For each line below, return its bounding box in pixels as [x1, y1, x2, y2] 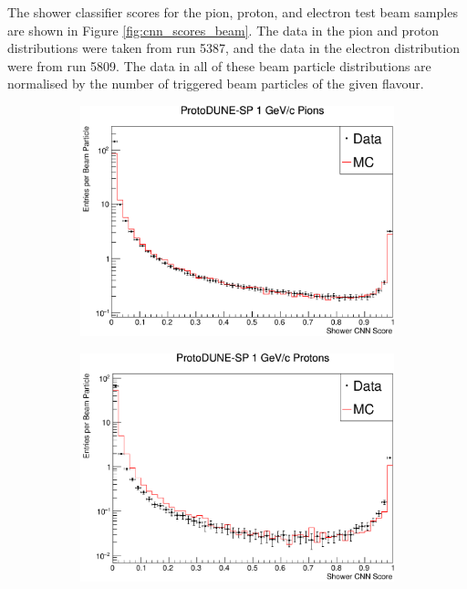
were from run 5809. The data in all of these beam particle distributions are [7, 56, 431, 75]
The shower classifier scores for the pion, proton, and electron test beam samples [7, 3, 458, 21]
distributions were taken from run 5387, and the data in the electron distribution [7, 38, 460, 58]
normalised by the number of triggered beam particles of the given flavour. [7, 74, 424, 93]
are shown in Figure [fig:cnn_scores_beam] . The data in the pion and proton [7, 20, 440, 39]
